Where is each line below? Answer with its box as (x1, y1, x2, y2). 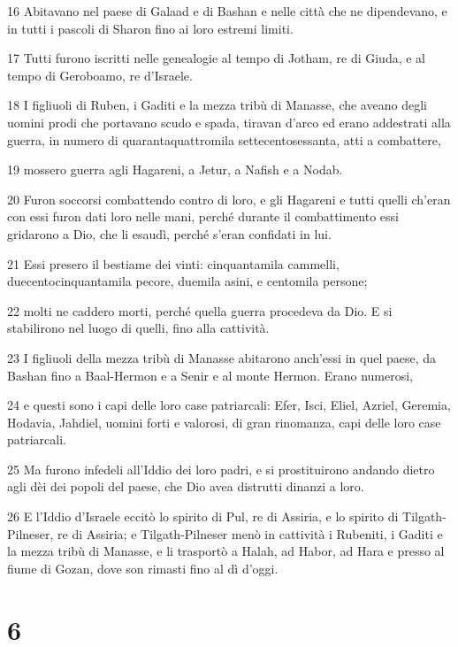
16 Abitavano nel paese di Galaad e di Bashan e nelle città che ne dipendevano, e (7, 2, 447, 19)
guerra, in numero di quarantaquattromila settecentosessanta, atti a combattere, (7, 130, 441, 149)
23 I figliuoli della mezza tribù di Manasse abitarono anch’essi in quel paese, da (7, 348, 437, 366)
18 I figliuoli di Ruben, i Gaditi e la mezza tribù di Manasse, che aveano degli (7, 96, 427, 114)
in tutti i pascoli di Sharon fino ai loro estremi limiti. (7, 19, 294, 37)
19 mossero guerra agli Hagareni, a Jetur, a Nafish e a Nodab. (7, 160, 343, 179)
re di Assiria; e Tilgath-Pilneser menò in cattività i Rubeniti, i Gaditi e (57, 524, 443, 543)
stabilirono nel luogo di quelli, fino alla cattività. (7, 319, 270, 337)
